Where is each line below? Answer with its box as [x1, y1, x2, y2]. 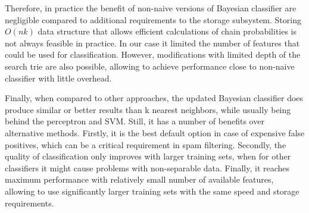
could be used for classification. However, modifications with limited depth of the [5, 48, 301, 61]
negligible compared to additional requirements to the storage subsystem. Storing [5, 13, 301, 26]
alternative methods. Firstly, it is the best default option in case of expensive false [5, 126, 305, 139]
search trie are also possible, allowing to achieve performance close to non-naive [5, 59, 295, 72]
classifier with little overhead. [5, 71, 112, 84]
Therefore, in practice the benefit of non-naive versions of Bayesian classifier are [5, 2, 296, 14]
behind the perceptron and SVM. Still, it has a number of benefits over [5, 115, 264, 127]
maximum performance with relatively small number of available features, [5, 173, 274, 186]
